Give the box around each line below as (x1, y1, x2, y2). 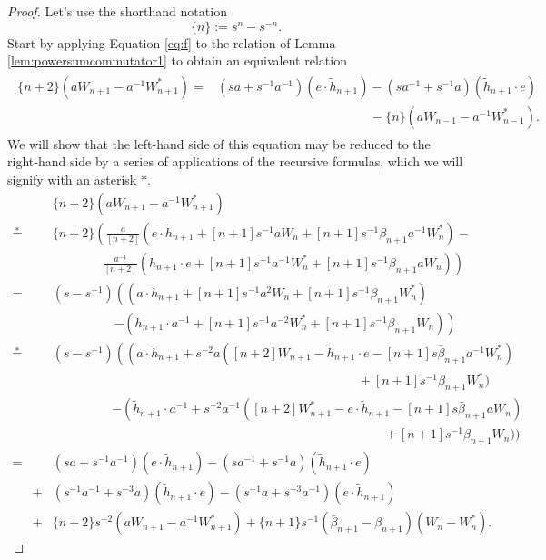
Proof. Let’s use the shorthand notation (7, 2, 227, 20)
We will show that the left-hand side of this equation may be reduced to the (7, 134, 431, 153)
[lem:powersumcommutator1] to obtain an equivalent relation (7, 51, 347, 70)
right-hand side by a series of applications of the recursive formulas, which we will (7, 152, 463, 171)
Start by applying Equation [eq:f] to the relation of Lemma (7, 33, 336, 52)
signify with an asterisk (7, 170, 137, 189)
